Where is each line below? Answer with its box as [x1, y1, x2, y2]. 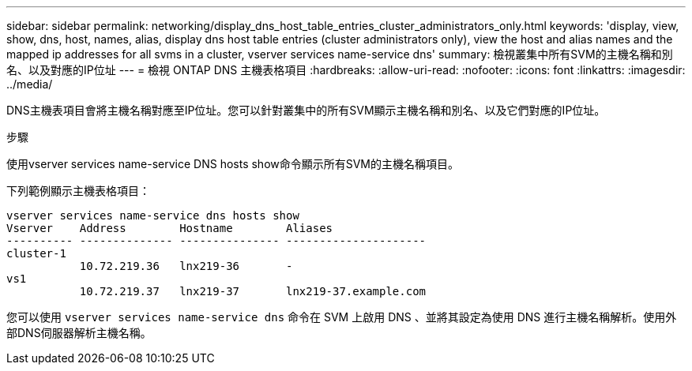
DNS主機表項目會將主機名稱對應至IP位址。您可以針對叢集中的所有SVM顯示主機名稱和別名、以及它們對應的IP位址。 [6, 103, 606, 117]
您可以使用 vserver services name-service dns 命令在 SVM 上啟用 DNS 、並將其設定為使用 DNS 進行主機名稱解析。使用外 [6, 310, 677, 324]
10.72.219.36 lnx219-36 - [79, 260, 293, 272]
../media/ [6, 77, 53, 91]
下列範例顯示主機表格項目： [6, 184, 150, 197]
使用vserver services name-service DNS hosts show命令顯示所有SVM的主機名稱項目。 [6, 157, 460, 171]
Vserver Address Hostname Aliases [6, 222, 333, 234]
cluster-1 [6, 247, 66, 260]
